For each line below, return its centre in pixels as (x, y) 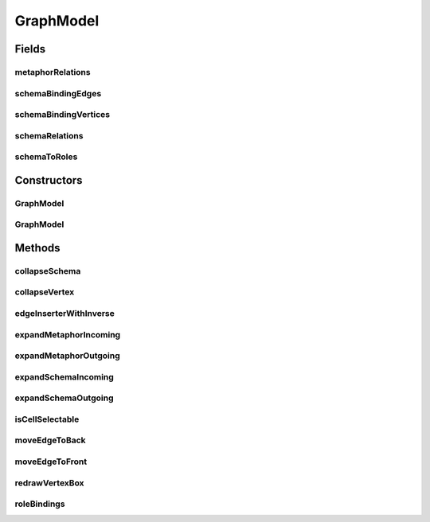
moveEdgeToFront (51, 462)
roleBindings (40, 504)
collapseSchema (48, 271)
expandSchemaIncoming (64, 376)
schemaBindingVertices (63, 115)
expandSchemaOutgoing (64, 398)
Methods (37, 248)
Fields (30, 49)
